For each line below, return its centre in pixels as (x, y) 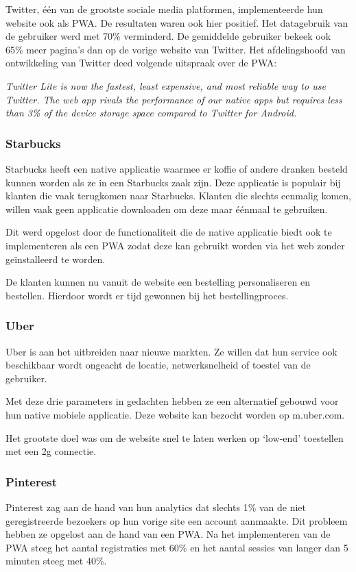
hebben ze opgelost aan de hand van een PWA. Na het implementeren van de (168, 534)
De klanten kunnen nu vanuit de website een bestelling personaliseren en (158, 282)
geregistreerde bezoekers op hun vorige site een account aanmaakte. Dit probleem (177, 520)
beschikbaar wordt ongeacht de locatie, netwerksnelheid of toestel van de (158, 365)
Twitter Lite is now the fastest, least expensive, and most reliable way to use (166, 85)
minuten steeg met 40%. (56, 561)
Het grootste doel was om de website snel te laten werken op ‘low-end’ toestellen (175, 437)
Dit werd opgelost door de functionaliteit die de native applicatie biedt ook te (169, 232)
